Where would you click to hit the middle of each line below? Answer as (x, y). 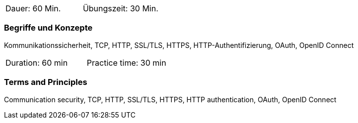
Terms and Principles (46, 82)
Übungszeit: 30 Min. (120, 8)
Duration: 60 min (37, 62)
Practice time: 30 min (126, 62)
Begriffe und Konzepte (48, 28)
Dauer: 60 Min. (33, 8)
